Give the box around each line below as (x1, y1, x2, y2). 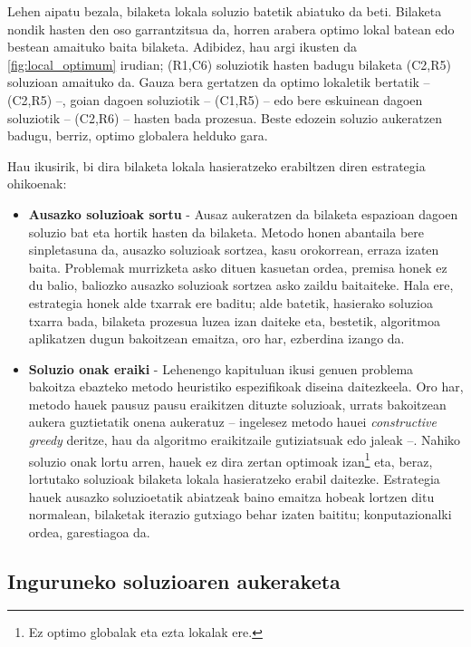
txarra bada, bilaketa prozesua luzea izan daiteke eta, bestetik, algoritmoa (28, 311, 440, 330)
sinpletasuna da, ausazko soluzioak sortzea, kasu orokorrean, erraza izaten (28, 240, 439, 259)
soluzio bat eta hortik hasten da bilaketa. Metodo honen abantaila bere (28, 222, 425, 241)
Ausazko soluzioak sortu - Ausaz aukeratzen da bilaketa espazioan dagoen (28, 204, 458, 223)
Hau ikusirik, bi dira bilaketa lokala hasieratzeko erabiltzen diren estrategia (7, 156, 426, 175)
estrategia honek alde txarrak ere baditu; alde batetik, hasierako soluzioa (28, 293, 433, 312)
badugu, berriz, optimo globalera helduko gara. (7, 126, 268, 145)
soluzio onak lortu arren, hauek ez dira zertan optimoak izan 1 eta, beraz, (28, 449, 433, 470)
